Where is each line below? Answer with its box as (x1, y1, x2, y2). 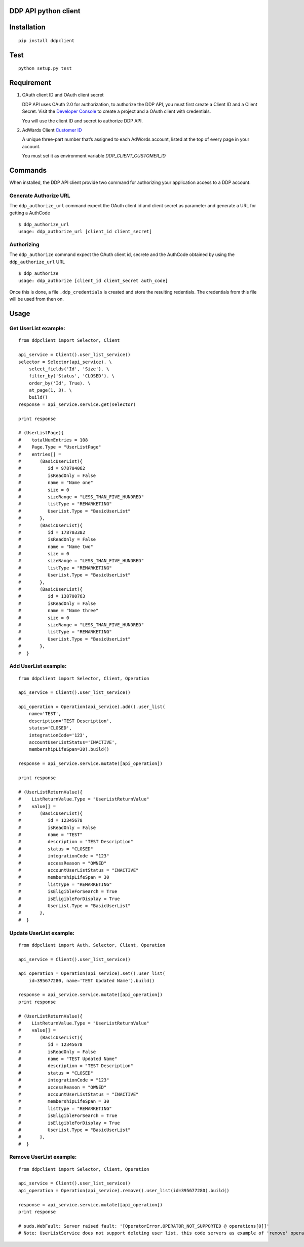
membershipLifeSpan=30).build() (28, 747, 109, 752)
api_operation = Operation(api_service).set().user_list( (18, 971, 166, 976)
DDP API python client (9, 7, 81, 15)
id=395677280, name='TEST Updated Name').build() (28, 978, 155, 983)
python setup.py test (18, 66, 72, 71)
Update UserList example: (9, 930, 75, 937)
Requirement (9, 79, 52, 87)
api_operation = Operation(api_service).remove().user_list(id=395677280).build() (18, 1188, 230, 1193)
